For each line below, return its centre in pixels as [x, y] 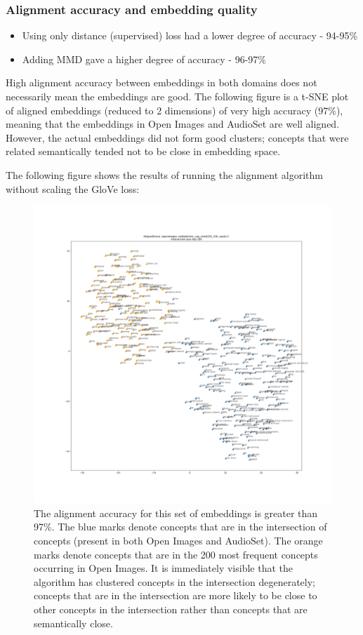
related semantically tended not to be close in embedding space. [143, 151]
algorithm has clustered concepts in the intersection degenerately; [175, 581]
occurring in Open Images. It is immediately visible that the [163, 568]
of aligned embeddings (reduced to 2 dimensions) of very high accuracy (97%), [174, 110]
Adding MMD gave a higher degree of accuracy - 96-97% [144, 59]
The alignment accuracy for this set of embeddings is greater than [176, 513]
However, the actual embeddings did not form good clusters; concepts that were [177, 137]
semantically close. [73, 623]
